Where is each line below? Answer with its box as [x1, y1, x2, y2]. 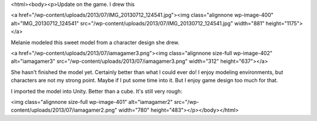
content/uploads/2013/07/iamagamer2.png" [11, 106, 117, 114]
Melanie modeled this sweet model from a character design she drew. [11, 39, 180, 46]
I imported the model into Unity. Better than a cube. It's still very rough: [11, 88, 183, 95]
